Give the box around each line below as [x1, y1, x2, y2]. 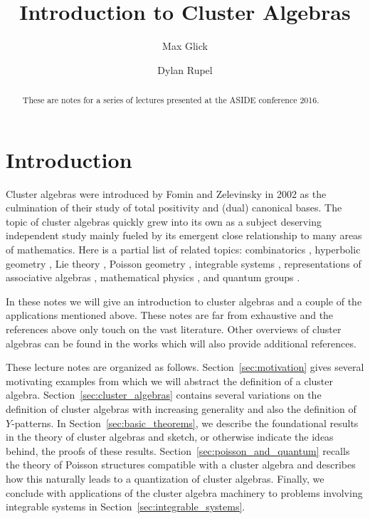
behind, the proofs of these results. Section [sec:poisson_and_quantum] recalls [6, 443, 350, 458]
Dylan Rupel [157, 62, 213, 77]
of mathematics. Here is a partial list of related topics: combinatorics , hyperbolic [6, 242, 361, 257]
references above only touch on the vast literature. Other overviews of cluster [6, 322, 342, 337]
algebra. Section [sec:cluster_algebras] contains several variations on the [6, 387, 322, 402]
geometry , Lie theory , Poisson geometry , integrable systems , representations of [6, 256, 361, 271]
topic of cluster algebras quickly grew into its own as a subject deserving [6, 214, 322, 229]
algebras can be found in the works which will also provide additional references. [6, 335, 356, 350]
